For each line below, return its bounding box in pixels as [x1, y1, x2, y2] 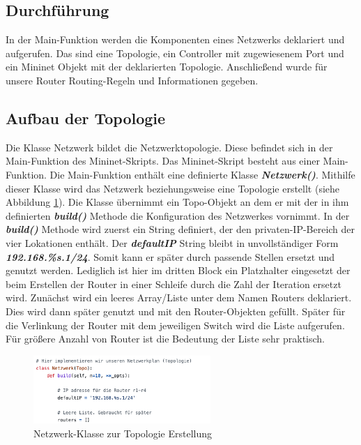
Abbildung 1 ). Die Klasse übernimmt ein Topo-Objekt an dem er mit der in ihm [6, 195, 349, 209]
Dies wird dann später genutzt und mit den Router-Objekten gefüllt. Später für [6, 303, 346, 318]
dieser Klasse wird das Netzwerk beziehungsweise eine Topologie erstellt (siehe [6, 181, 340, 195]
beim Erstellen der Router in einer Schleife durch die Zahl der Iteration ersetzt [6, 276, 341, 291]
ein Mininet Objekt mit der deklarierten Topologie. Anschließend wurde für [6, 59, 328, 74]
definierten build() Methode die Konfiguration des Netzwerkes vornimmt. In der [6, 208, 350, 222]
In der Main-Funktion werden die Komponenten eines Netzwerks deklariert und [6, 32, 345, 47]
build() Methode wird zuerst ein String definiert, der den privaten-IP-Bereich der [6, 222, 355, 236]
